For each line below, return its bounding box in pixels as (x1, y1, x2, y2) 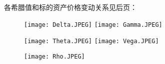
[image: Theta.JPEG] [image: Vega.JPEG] (24, 38, 159, 45)
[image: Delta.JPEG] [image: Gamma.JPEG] (24, 21, 162, 28)
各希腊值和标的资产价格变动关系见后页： (4, 2, 137, 12)
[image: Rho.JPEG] (24, 53, 85, 60)
